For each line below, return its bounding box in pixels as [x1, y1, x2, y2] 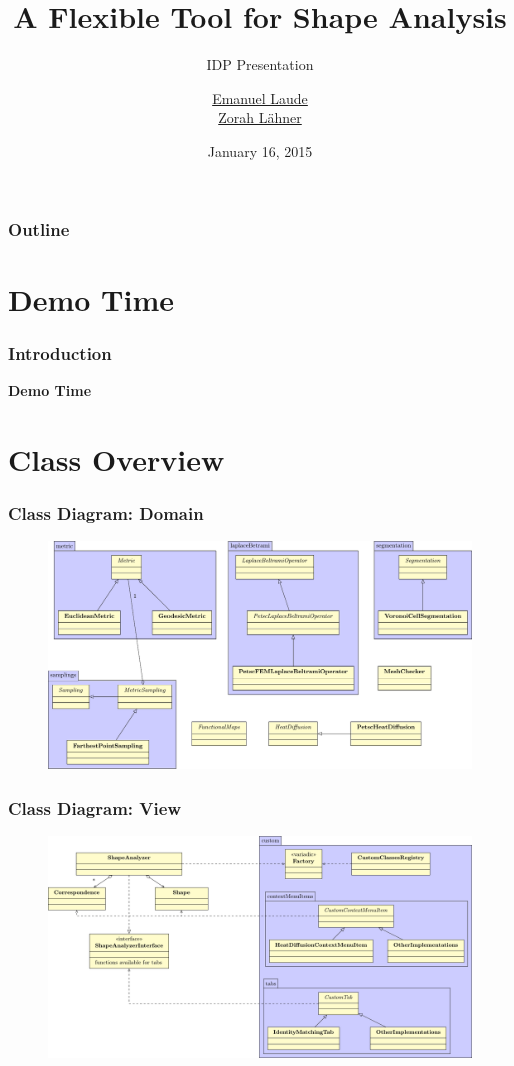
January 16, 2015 [207, 140, 313, 161]
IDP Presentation [206, 54, 314, 75]
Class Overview [8, 438, 225, 479]
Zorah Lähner [218, 107, 302, 128]
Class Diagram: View [8, 795, 181, 820]
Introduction [8, 340, 112, 365]
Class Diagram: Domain [8, 500, 204, 525]
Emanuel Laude [212, 87, 308, 108]
